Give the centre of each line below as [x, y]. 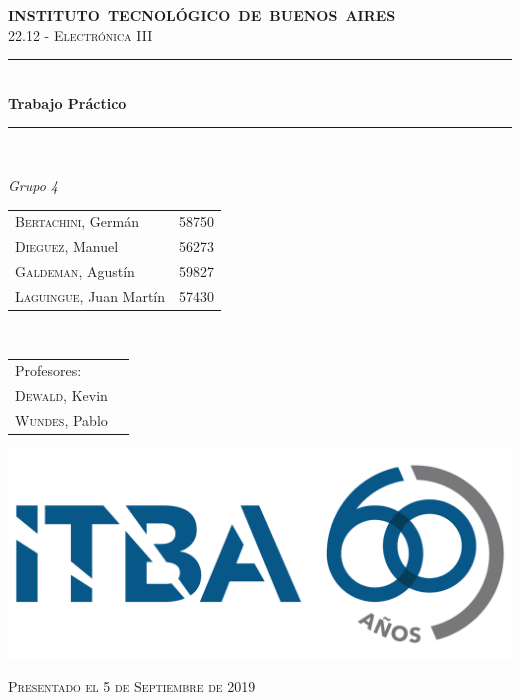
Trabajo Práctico [67, 102]
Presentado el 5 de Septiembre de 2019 [132, 686]
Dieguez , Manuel [67, 246]
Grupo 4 [33, 184]
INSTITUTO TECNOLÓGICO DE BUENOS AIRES [202, 15]
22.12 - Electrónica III [80, 34]
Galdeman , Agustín [75, 271]
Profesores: [48, 370]
